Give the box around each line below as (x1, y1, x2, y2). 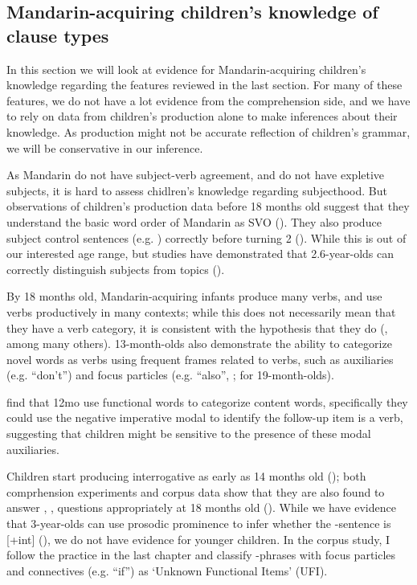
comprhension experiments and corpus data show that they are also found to (6, 483, 385, 500)
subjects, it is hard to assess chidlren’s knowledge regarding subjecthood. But (6, 182, 387, 198)
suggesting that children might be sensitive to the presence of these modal (6, 425, 371, 442)
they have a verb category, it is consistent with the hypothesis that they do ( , (6, 319, 388, 336)
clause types (6, 22, 109, 47)
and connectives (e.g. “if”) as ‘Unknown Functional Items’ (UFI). (6, 562, 328, 579)
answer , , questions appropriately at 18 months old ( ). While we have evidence (6, 499, 396, 516)
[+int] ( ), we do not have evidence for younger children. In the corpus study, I (6, 530, 390, 547)
